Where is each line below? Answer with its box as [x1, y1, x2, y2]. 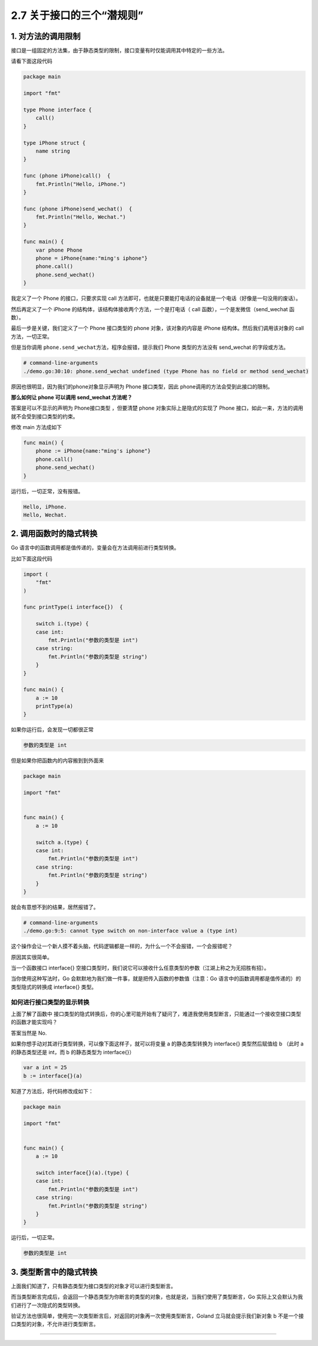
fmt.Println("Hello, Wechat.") [35, 214, 126, 220]
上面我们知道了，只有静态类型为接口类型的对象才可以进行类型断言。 [11, 1282, 176, 1289]
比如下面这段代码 [11, 555, 52, 562]
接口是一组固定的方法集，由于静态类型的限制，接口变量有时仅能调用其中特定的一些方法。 [11, 47, 228, 54]
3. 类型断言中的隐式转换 [11, 1267, 98, 1277]
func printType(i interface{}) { [23, 604, 123, 611]
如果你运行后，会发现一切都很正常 [11, 726, 94, 733]
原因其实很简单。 [11, 954, 52, 961]
